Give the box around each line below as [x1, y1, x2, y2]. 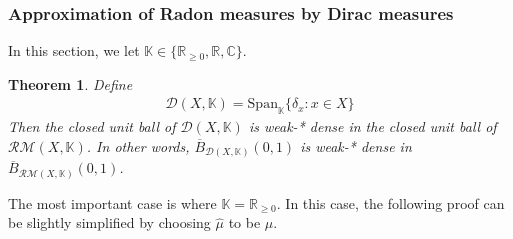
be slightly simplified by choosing [8, 212, 211, 233]
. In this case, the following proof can [276, 192, 505, 213]
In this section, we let [8, 40, 140, 61]
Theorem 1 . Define [8, 73, 133, 94]
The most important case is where [8, 192, 217, 213]
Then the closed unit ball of [8, 116, 176, 137]
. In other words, [86, 135, 190, 156]
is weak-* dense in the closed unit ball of [248, 116, 497, 137]
